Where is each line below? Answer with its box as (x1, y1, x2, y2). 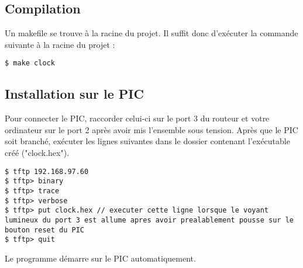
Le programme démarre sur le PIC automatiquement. (5, 252, 196, 264)
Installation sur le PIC (5, 85, 144, 103)
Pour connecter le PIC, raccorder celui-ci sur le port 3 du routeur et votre (5, 112, 270, 124)
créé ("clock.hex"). (5, 147, 70, 159)
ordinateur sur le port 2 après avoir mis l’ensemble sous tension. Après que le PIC (5, 123, 298, 135)
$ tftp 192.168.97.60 (5, 167, 89, 176)
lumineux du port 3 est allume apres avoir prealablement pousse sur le (5, 215, 294, 224)
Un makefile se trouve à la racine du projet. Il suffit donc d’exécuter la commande (5, 27, 298, 39)
